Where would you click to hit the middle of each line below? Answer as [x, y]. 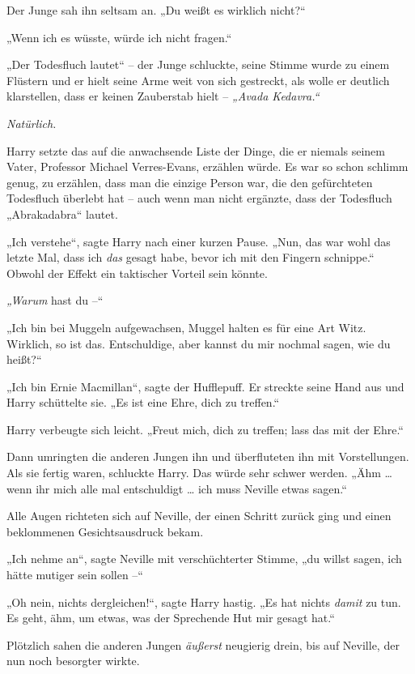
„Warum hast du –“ [55, 300]
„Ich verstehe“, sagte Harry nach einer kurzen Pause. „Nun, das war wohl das [199, 241]
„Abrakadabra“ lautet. [62, 213]
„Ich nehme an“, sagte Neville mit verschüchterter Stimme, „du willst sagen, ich [204, 559]
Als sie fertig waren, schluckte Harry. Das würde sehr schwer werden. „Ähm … [199, 473]
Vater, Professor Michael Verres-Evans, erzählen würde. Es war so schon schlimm [207, 166]
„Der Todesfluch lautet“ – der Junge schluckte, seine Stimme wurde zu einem [198, 64]
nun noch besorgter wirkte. [73, 661]
